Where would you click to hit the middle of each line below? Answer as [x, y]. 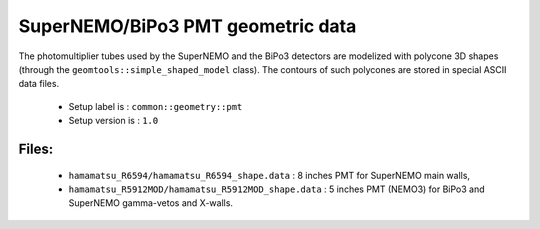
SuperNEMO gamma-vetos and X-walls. [151, 203]
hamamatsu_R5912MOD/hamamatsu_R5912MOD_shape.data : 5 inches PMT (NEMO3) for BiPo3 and [276, 189]
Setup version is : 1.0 [113, 121]
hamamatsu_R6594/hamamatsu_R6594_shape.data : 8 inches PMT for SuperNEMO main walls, [269, 175]
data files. [39, 84]
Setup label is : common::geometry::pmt [155, 106]
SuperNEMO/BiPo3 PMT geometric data [187, 26]
